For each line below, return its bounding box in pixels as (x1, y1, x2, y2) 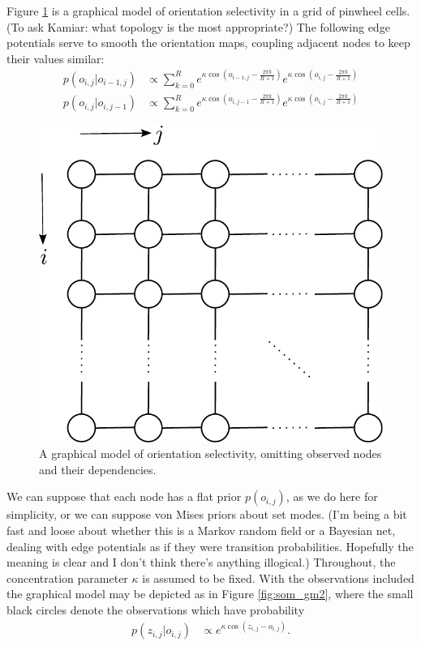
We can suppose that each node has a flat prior (6, 488, 242, 505)
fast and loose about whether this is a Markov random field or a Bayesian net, (6, 521, 396, 538)
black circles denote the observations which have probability (6, 601, 305, 618)
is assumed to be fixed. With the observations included (142, 569, 415, 586)
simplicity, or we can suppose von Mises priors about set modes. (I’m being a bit (6, 506, 407, 523)
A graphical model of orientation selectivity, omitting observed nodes (39, 445, 382, 462)
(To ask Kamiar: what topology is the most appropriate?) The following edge (6, 18, 390, 35)
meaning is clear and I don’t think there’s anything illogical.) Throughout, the (6, 554, 396, 571)
